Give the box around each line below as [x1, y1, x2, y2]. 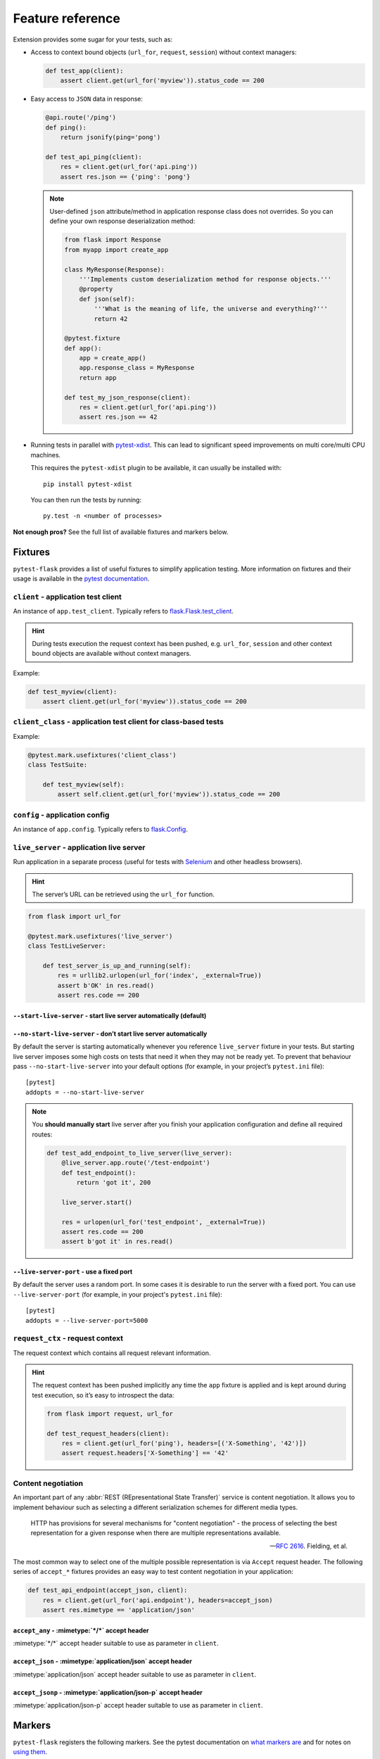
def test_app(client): [45, 67, 124, 75]
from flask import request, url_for [46, 1409, 174, 1418]
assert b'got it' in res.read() [61, 1238, 174, 1245]
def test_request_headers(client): [46, 1429, 170, 1437]
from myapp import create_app [64, 246, 169, 253]
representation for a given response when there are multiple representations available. [30, 1529, 281, 1537]
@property [79, 285, 113, 293]
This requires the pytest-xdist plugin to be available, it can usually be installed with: [30, 464, 281, 472]
